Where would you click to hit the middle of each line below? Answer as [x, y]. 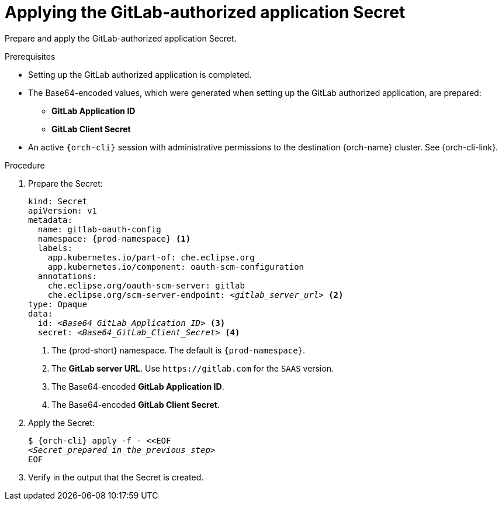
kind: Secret [58, 201]
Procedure [25, 165]
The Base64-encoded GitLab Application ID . [138, 386]
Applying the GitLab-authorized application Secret [205, 12]
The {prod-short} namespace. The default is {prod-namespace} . [179, 350]
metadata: [50, 220]
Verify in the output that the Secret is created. [116, 477]
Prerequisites [30, 56]
